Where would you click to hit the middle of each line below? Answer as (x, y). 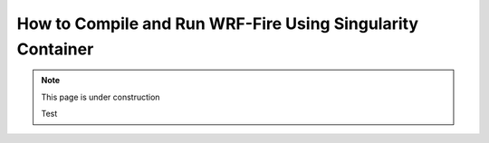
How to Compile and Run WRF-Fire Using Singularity (218, 24)
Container (55, 49)
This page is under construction (101, 97)
